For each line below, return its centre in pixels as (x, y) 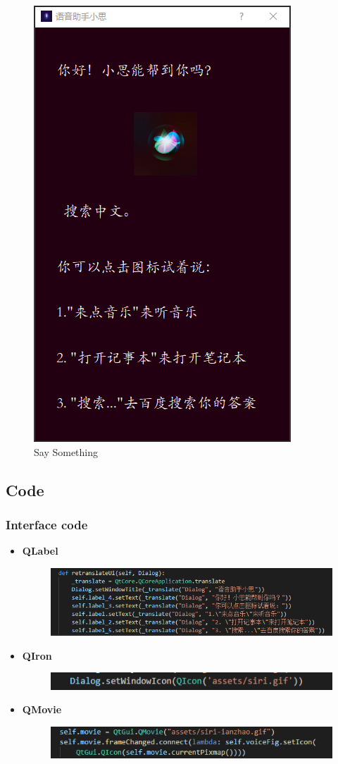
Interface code (47, 524)
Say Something (66, 451)
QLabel (40, 551)
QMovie (42, 709)
